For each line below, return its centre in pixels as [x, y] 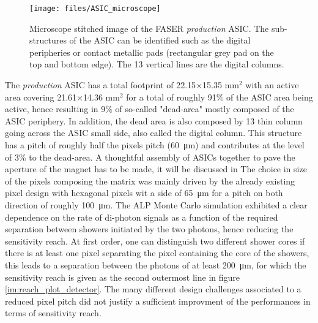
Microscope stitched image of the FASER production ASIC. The [149, 28]
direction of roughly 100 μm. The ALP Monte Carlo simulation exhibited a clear [156, 204]
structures [48, 40]
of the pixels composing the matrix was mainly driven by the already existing [150, 180]
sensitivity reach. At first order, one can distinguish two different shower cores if [155, 241]
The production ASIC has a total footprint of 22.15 [101, 85]
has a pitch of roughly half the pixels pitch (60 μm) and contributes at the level [155, 145]
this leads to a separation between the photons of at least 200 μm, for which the [156, 264]
